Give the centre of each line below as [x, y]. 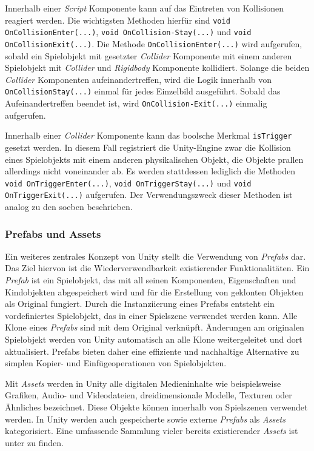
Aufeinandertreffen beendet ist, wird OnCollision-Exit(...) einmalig [136, 103]
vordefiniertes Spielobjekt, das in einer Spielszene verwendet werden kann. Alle [151, 315]
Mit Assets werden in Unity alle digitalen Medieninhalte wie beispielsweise [143, 383]
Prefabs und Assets [53, 233]
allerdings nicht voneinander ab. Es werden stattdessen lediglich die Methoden [150, 171]
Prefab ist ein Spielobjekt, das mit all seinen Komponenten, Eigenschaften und [151, 280]
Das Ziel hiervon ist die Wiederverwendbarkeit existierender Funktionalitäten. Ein [157, 268]
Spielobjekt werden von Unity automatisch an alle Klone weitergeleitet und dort [154, 339]
